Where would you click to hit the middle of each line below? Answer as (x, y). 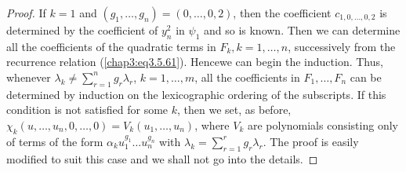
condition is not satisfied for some (87, 110)
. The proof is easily (311, 141)
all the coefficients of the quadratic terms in (111, 46)
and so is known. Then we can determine (302, 30)
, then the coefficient (282, 13)
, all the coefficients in (247, 77)
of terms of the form (55, 141)
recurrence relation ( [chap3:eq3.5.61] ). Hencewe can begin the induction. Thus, (195, 62)
